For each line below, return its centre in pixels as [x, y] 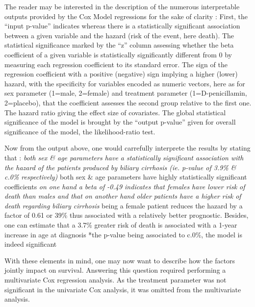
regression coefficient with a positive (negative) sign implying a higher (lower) [121, 74]
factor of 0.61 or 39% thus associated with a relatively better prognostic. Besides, [127, 215]
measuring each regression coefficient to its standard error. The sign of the [116, 64]
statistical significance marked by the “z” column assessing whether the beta [119, 45]
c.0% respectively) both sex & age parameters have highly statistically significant [126, 177]
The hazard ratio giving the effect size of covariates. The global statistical [115, 112]
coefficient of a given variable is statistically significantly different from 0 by [118, 54]
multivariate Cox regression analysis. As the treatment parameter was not [115, 280]
